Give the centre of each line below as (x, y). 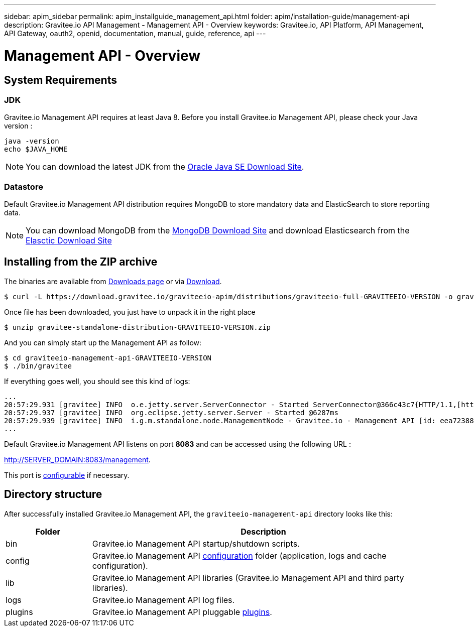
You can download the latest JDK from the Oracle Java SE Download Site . (165, 167)
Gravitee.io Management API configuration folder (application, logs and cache (239, 555)
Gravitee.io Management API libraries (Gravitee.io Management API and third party (248, 578)
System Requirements (61, 80)
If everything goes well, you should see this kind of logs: (97, 381)
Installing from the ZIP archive (81, 262)
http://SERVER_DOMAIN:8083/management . (77, 459)
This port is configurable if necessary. (67, 475)
